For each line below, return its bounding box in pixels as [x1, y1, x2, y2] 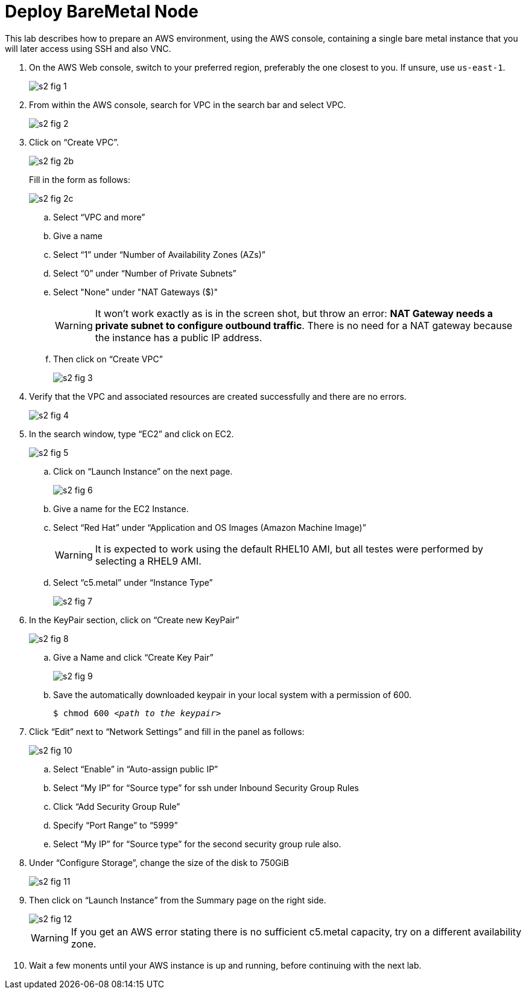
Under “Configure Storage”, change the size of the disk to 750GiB [29, 857, 289, 868]
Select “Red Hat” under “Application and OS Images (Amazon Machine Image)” [53, 522, 366, 533]
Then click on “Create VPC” [53, 353, 163, 364]
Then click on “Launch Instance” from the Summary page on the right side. [29, 894, 326, 905]
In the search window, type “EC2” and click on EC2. [29, 428, 234, 439]
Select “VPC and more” [53, 211, 145, 222]
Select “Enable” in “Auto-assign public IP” [53, 763, 218, 774]
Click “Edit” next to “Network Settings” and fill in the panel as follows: [29, 726, 305, 737]
